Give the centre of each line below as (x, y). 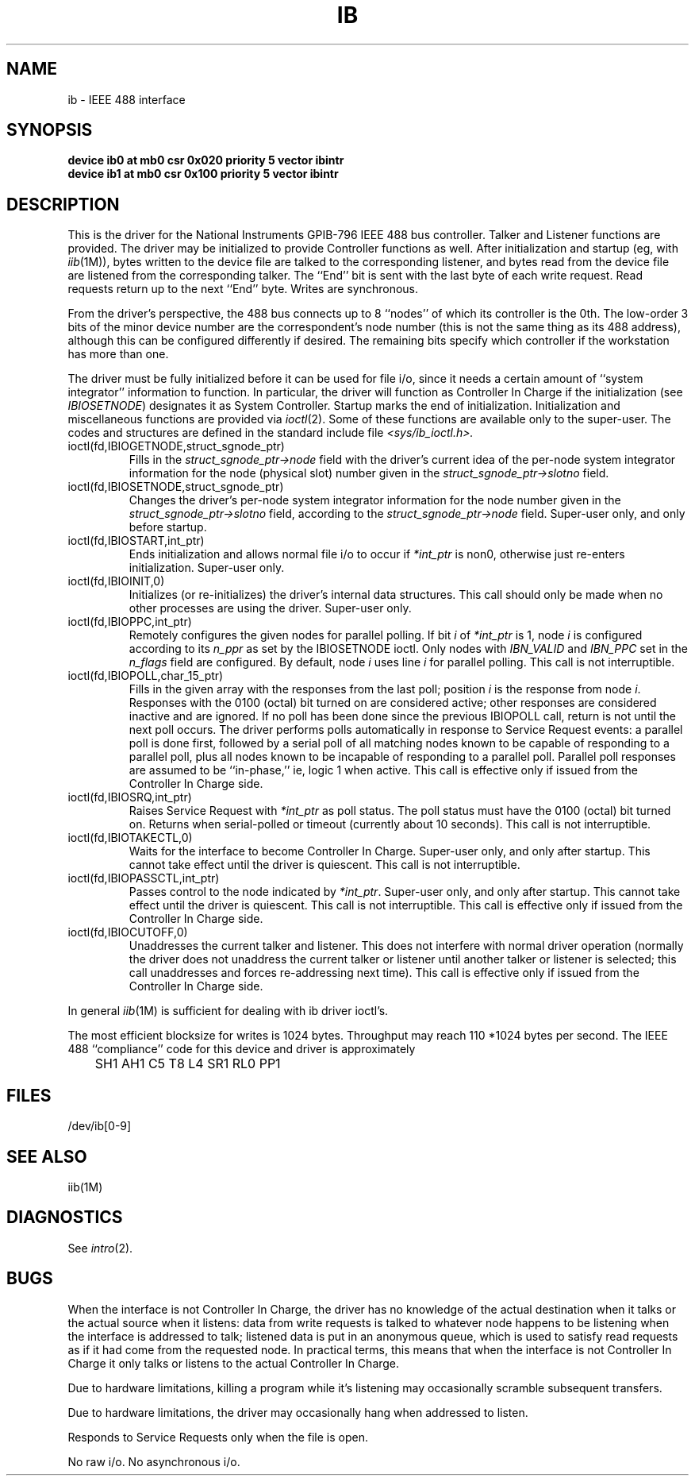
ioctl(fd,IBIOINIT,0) (116, 581)
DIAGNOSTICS (65, 1218)
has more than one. (118, 354)
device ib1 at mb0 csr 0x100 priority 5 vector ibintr (203, 174)
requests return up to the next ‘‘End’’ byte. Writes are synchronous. (243, 289)
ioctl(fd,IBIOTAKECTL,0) (130, 838)
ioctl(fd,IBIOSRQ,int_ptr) (130, 797)
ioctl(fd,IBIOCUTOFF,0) (128, 932)
